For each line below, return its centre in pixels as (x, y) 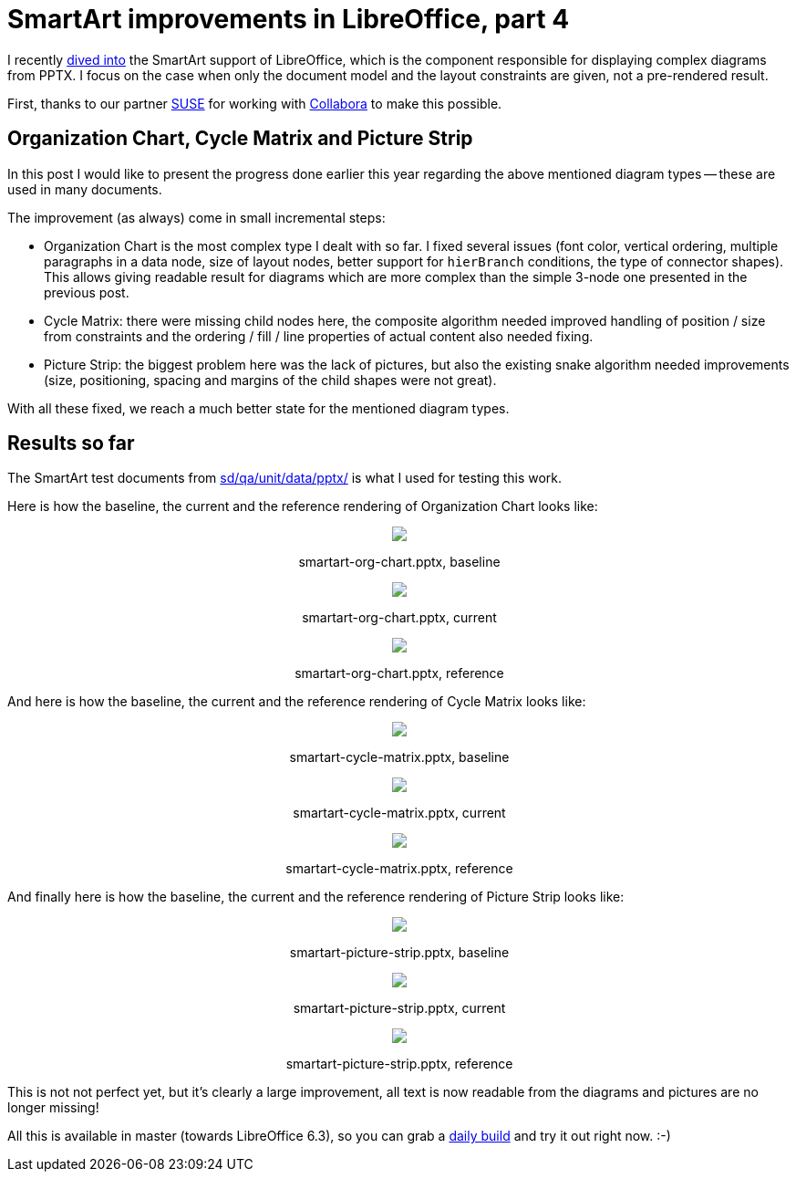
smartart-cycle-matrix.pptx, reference (399, 869)
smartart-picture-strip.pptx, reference (399, 1064)
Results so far (71, 443)
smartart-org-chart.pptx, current (399, 618)
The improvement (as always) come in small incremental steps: (196, 217)
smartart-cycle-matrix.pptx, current (399, 813)
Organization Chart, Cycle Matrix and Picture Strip (240, 139)
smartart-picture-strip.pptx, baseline (399, 953)
